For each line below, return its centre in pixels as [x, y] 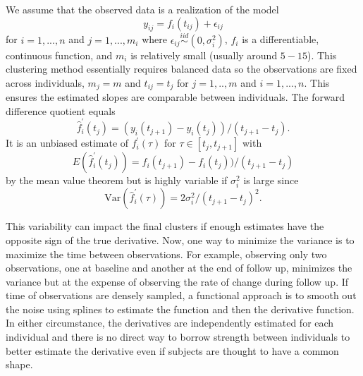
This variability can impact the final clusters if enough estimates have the [165, 226]
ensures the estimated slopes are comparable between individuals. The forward [175, 97]
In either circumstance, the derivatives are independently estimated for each [170, 323]
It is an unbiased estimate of [67, 143]
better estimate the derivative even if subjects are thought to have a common [172, 350]
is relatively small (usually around [204, 55]
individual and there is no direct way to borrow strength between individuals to [178, 337]
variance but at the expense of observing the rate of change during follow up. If [177, 281]
